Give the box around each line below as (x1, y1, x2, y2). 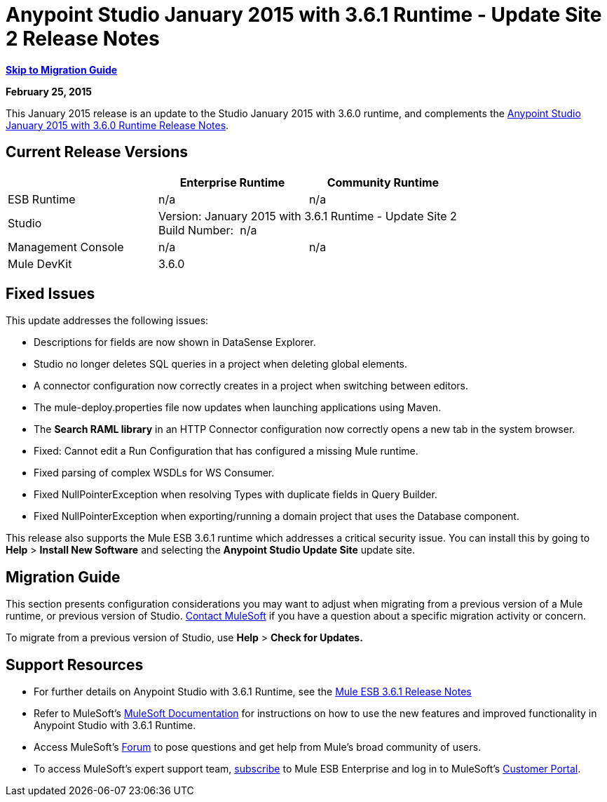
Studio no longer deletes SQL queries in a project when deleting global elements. (34, 358, 407, 370)
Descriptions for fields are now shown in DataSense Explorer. (34, 336, 316, 349)
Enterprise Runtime (179, 175, 285, 189)
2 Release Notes (6, 27, 160, 51)
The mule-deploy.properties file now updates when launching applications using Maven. (34, 401, 442, 414)
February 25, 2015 (6, 85, 92, 98)
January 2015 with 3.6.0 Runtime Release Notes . (6, 119, 229, 131)
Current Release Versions (6, 143, 189, 161)
